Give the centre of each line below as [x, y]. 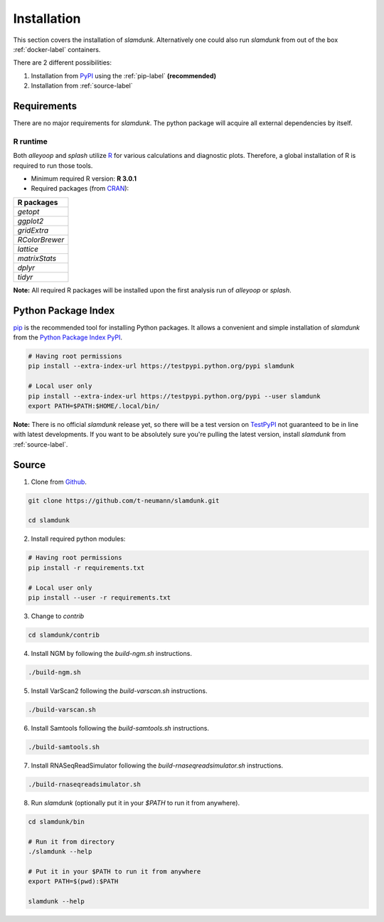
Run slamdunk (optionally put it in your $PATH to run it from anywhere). [135, 802]
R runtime [30, 141]
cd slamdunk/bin [57, 821]
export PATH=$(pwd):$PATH [73, 881]
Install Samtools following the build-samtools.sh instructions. [120, 728]
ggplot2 [31, 221]
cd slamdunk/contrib [64, 635]
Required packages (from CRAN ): [80, 189]
